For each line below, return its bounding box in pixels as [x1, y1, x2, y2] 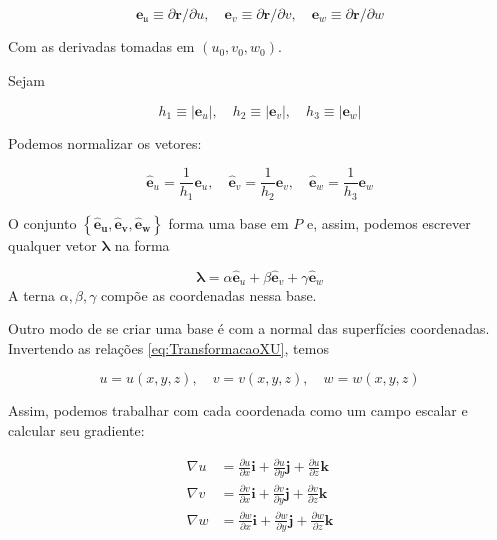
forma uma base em [168, 212, 289, 233]
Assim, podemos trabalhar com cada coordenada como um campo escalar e [8, 400, 468, 421]
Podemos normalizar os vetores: [8, 132, 202, 153]
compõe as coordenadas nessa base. [101, 284, 317, 305]
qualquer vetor [8, 234, 97, 255]
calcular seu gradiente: [8, 419, 145, 440]
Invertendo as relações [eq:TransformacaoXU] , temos [8, 337, 329, 358]
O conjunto [8, 212, 77, 233]
